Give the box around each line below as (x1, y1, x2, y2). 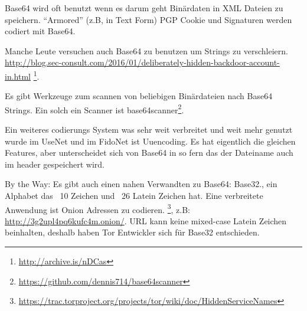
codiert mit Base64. (5, 25, 76, 37)
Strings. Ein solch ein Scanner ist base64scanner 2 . (5, 102, 184, 116)
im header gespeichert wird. (5, 158, 104, 170)
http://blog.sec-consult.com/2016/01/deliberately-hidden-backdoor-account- (5, 56, 280, 68)
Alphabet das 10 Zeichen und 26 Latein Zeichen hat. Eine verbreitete (5, 189, 263, 202)
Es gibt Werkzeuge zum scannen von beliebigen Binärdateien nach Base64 (5, 90, 273, 102)
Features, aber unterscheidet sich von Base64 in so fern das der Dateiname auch (5, 146, 293, 159)
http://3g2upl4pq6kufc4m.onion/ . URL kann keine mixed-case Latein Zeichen (5, 214, 287, 227)
